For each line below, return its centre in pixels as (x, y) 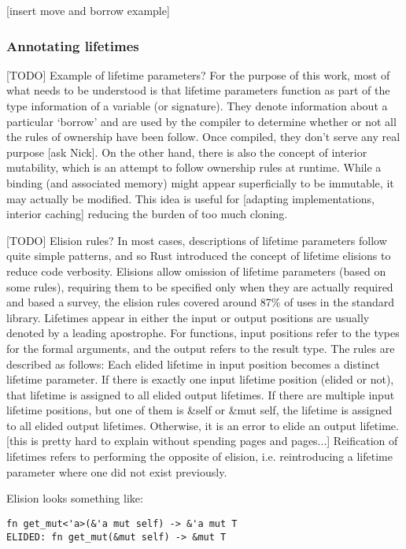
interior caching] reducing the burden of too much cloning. (147, 214)
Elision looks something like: (75, 498)
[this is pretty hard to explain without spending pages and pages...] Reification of (202, 441)
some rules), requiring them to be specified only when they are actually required (200, 286)
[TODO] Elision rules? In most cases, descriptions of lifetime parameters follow (197, 240)
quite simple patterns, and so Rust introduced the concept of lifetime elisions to (199, 256)
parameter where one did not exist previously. (117, 471)
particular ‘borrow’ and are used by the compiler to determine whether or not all (201, 121)
